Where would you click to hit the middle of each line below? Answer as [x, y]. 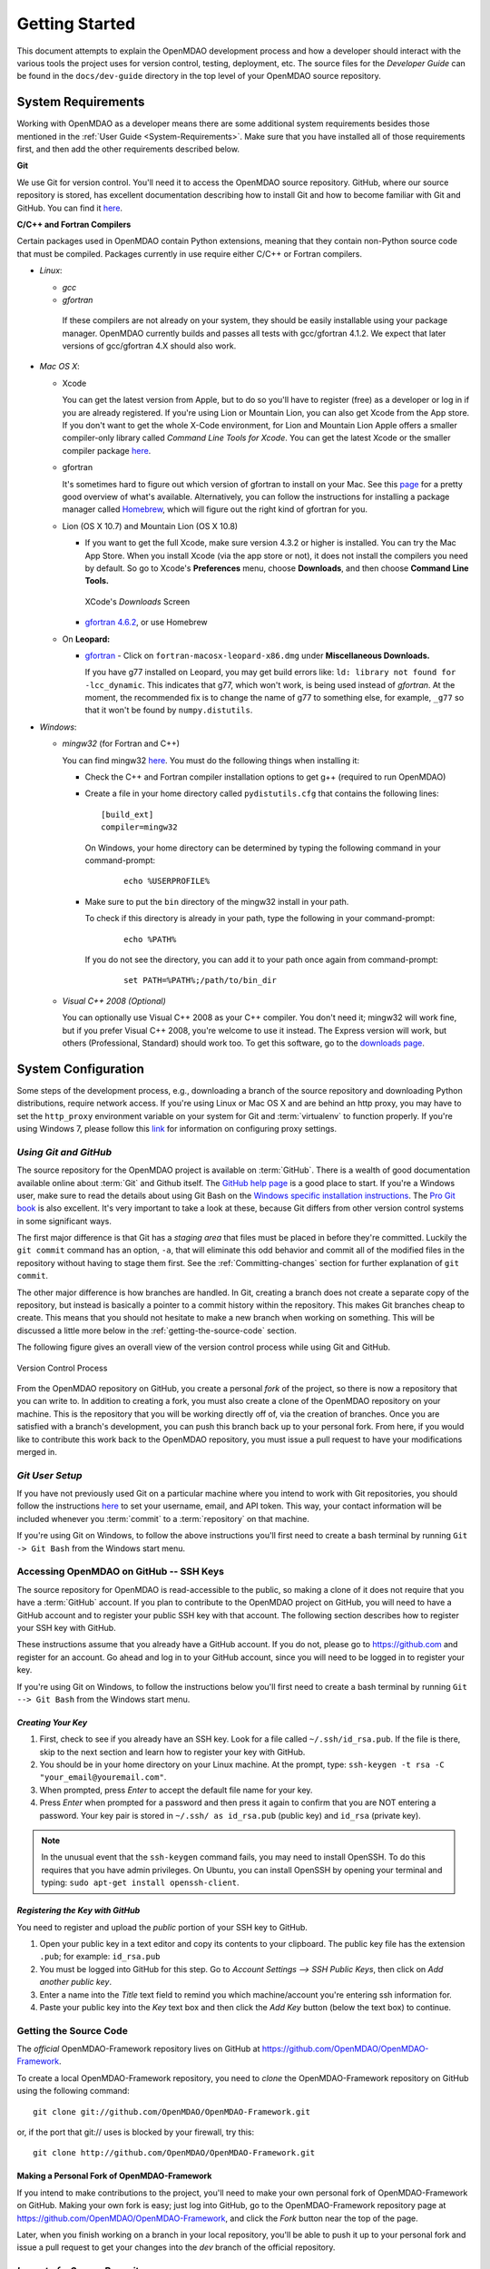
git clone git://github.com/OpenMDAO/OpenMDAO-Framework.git [171, 2112]
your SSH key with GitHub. [67, 1627]
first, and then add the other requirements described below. [128, 149]
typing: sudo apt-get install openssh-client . [140, 1882]
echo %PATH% [150, 939]
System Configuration [81, 1069]
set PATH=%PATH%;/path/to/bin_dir [200, 981]
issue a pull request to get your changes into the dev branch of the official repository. [176, 2247]
